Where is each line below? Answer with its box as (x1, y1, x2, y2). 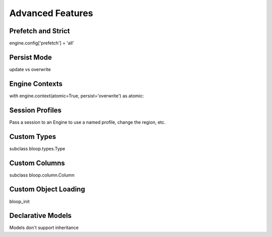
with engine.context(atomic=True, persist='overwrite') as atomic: (9, 93, 144, 99)
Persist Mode (9, 53, 52, 61)
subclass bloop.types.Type (9, 145, 65, 151)
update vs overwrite (9, 66, 51, 72)
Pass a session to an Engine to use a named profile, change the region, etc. (9, 119, 166, 125)
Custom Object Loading (9, 185, 85, 194)
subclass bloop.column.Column (9, 172, 75, 178)
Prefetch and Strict (9, 27, 70, 35)
